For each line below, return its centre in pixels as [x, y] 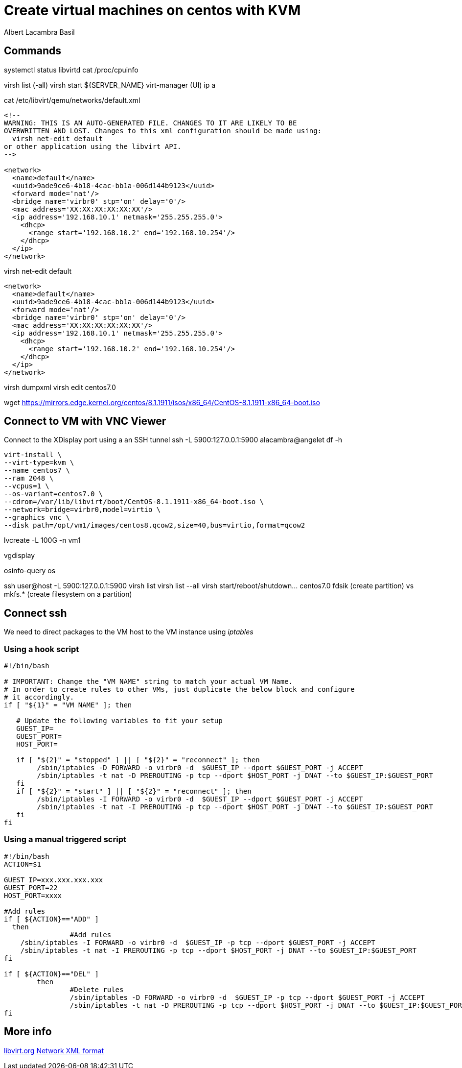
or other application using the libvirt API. [93, 146]
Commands [33, 51]
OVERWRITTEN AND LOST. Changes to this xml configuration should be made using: [163, 131]
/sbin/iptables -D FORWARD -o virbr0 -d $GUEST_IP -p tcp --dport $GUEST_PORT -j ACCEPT [247, 997]
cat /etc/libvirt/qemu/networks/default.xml [72, 100]
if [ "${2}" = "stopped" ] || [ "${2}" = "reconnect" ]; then [138, 760]
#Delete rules [97, 989]
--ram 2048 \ [29, 478]
